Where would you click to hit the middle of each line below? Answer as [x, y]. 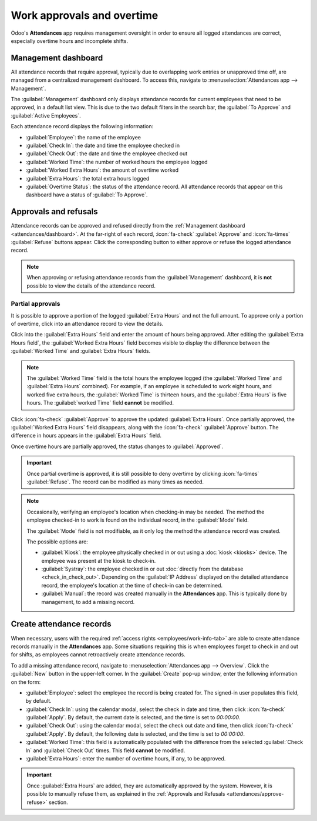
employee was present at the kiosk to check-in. [99, 560]
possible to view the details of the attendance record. [91, 286]
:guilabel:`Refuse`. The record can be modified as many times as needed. [115, 482]
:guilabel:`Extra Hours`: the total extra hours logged [87, 178]
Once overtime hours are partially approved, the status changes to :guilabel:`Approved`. [117, 446]
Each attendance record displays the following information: [82, 126]
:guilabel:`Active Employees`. [46, 115]
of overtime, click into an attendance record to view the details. [87, 324]
